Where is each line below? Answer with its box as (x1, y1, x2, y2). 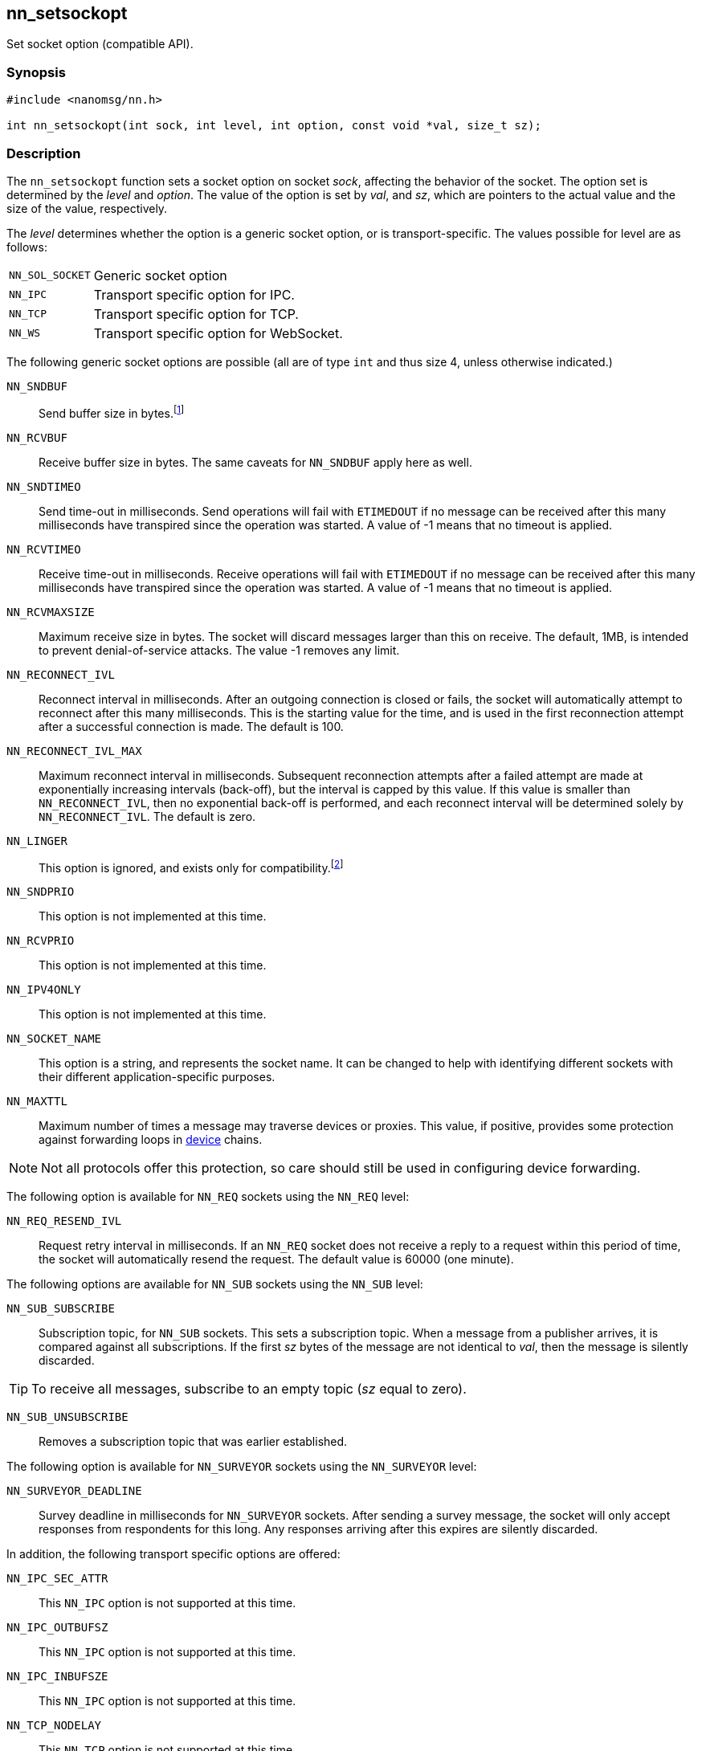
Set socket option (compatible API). (6, 37, 194, 51)
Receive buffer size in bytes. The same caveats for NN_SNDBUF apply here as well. (39, 455, 472, 469)
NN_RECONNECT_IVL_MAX (6, 744, 142, 757)
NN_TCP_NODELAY (6, 1719, 102, 1733)
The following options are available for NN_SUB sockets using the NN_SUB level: (6, 1277, 423, 1292)
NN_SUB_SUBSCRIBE (6, 1302, 115, 1316)
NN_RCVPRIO (6, 934, 75, 948)
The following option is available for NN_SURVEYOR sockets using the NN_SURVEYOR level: (6, 1459, 477, 1474)
